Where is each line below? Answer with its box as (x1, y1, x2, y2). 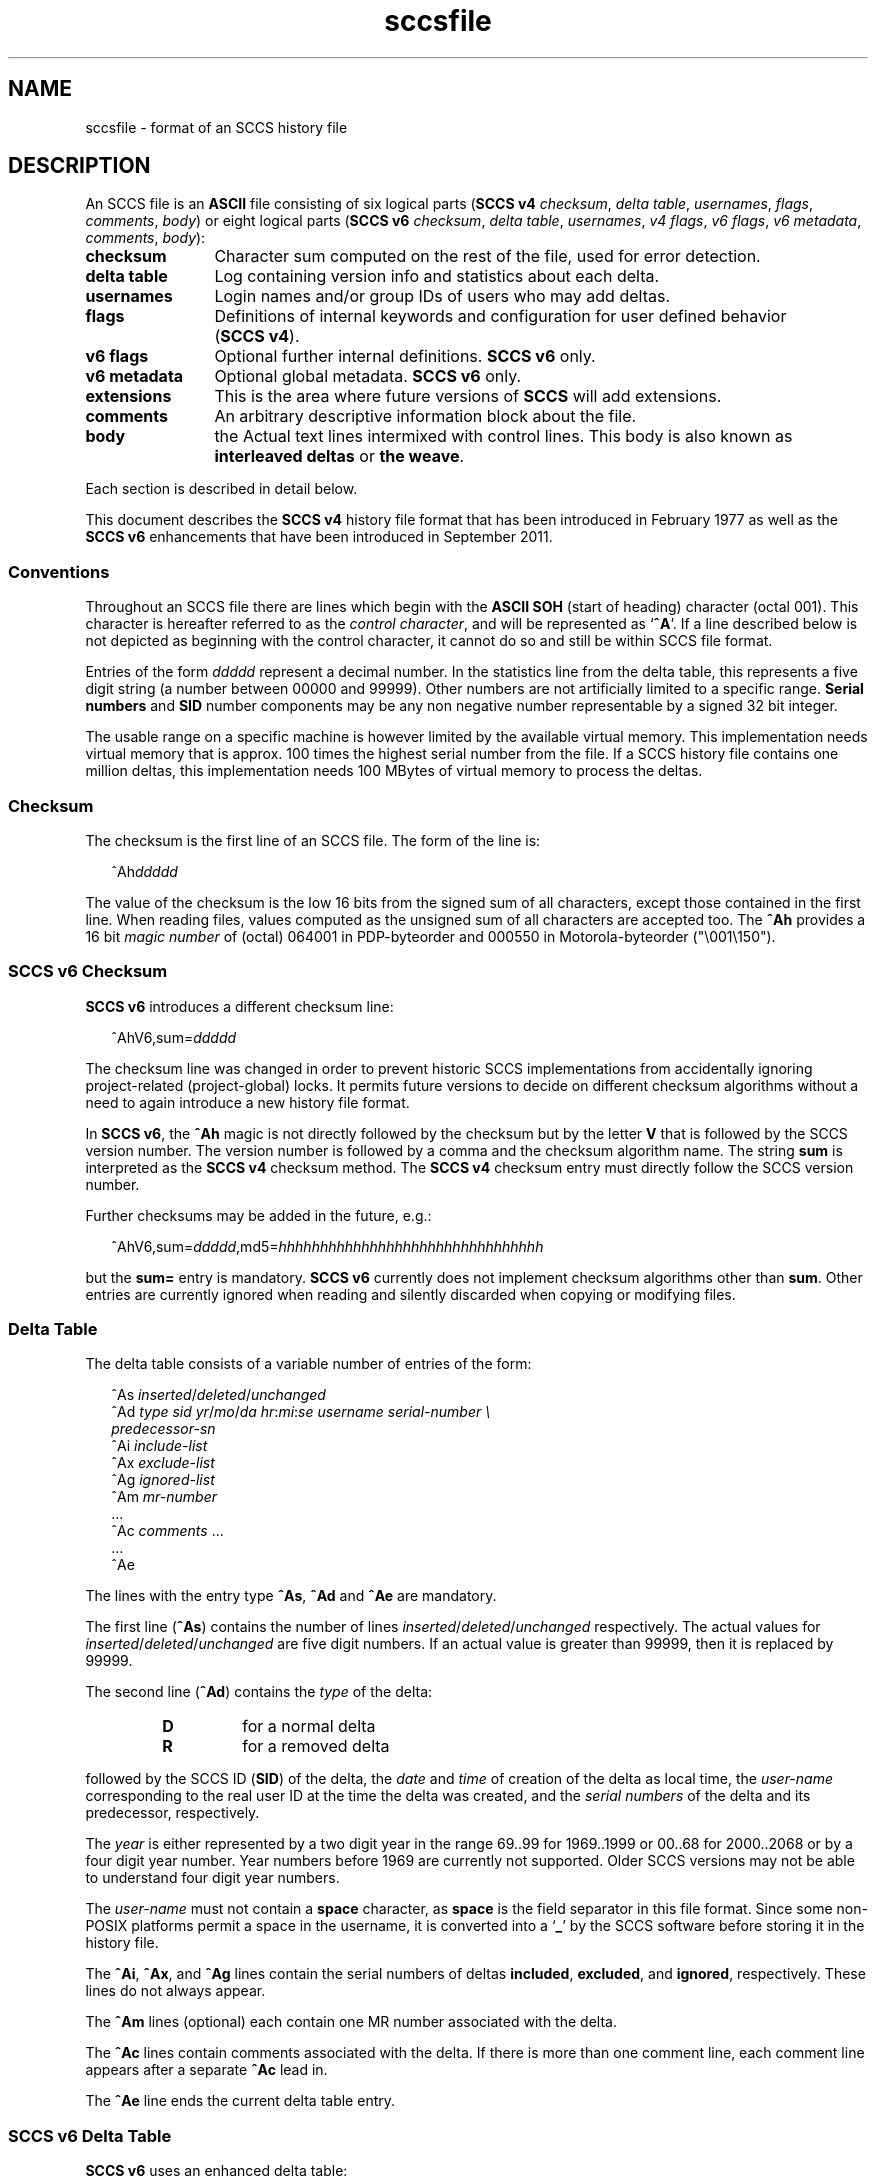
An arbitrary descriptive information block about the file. (214, 406, 637, 427)
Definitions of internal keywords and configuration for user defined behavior (214, 306, 787, 327)
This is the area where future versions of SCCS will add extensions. (214, 386, 722, 407)
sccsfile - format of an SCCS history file (85, 118, 348, 136)
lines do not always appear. (85, 1982, 266, 2000)
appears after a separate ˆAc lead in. (85, 2061, 328, 2079)
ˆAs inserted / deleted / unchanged (111, 1386, 326, 1404)
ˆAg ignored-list (111, 1471, 215, 1489)
